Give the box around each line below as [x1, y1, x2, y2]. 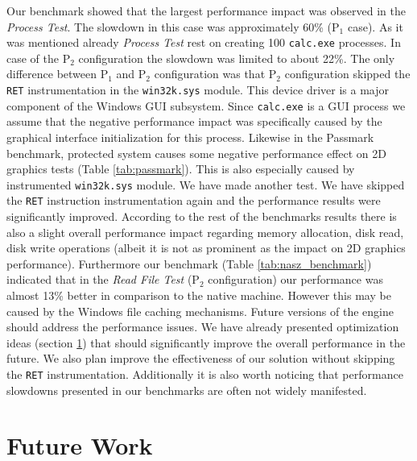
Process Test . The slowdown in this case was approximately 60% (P [6, 18, 340, 35]
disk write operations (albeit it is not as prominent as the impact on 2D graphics [6, 239, 406, 256]
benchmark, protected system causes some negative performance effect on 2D [6, 144, 386, 161]
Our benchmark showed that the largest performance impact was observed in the [6, 2, 406, 19]
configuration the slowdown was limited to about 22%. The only [78, 49, 395, 66]
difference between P [6, 65, 109, 82]
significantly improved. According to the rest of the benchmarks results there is [6, 208, 397, 225]
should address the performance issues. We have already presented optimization [6, 318, 399, 335]
